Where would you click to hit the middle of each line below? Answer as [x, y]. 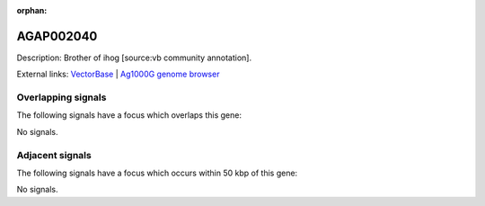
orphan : [32, 10]
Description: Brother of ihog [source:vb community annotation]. [134, 58]
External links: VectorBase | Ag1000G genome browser [118, 74]
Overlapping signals [62, 97]
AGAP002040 [57, 36]
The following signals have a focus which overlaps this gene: [129, 115]
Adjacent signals [54, 155]
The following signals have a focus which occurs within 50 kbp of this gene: [157, 173]
